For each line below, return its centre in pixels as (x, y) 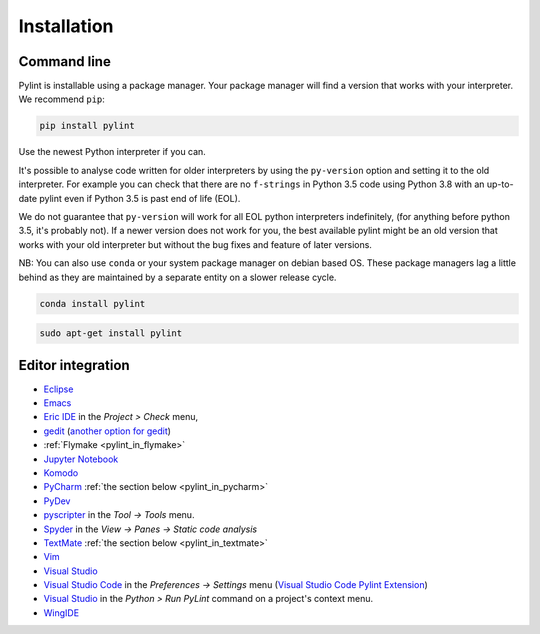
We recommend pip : (61, 99)
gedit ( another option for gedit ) (107, 431)
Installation (66, 26)
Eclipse (58, 389)
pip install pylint (87, 126)
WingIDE (61, 612)
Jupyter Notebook (81, 459)
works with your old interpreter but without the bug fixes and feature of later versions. (195, 244)
